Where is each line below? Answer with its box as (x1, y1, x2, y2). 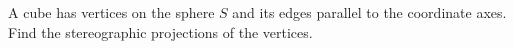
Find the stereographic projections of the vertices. (8, 21, 313, 42)
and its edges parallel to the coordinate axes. (232, 2, 507, 22)
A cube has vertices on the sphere (8, 2, 215, 22)
